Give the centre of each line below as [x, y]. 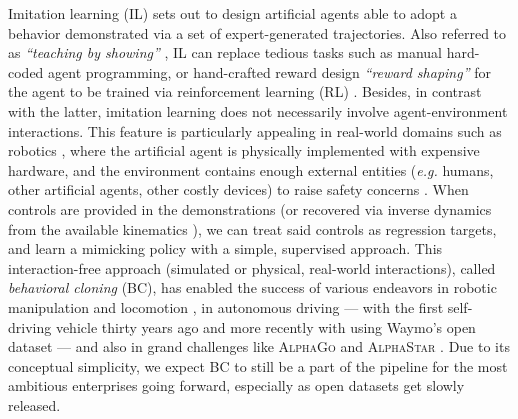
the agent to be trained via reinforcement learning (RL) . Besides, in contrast [245, 91]
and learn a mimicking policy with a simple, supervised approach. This [225, 248]
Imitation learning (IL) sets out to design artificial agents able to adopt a [232, 13]
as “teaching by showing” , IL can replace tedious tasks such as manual [225, 52]
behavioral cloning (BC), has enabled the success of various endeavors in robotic [252, 287]
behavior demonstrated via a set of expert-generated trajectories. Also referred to [257, 32]
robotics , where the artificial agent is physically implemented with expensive [244, 150]
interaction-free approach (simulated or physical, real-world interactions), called [252, 267]
